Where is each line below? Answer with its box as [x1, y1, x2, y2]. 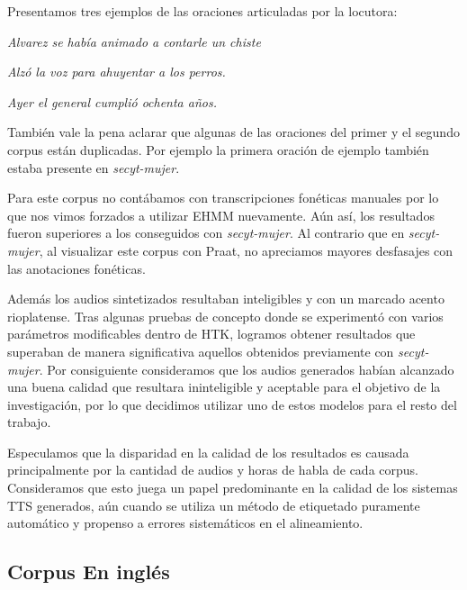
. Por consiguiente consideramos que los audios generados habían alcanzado [39, 359, 454, 378]
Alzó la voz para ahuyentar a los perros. [7, 62, 226, 81]
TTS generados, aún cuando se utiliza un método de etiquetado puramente [7, 495, 420, 514]
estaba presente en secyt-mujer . [7, 158, 180, 177]
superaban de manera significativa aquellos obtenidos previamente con [7, 341, 394, 360]
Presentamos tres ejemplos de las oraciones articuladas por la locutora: [7, 2, 398, 20]
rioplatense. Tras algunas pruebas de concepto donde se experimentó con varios [7, 306, 444, 325]
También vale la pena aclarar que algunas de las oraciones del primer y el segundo [7, 123, 460, 141]
